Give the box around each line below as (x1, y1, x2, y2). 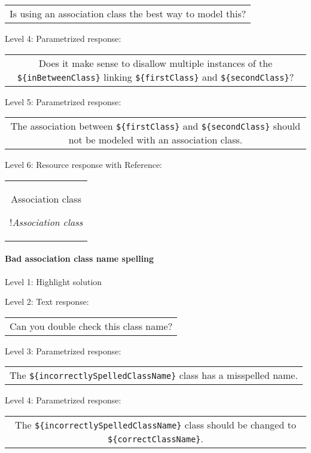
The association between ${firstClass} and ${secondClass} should (10, 119, 301, 133)
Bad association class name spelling (5, 252, 154, 265)
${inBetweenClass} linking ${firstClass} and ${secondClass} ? (17, 69, 294, 84)
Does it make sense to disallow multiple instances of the (38, 56, 273, 70)
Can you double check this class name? (10, 319, 173, 333)
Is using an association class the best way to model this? (10, 7, 246, 20)
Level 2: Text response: (5, 295, 89, 308)
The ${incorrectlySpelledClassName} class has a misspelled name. (10, 368, 298, 382)
